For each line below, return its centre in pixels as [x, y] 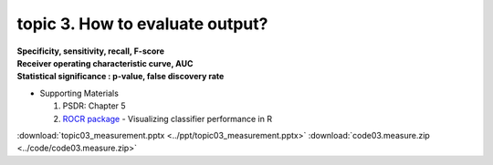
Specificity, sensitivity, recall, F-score [90, 51]
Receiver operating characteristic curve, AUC [105, 63]
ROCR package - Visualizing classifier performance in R [168, 119]
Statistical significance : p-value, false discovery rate [121, 77]
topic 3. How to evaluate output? [142, 24]
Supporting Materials [79, 93]
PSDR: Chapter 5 [94, 106]
